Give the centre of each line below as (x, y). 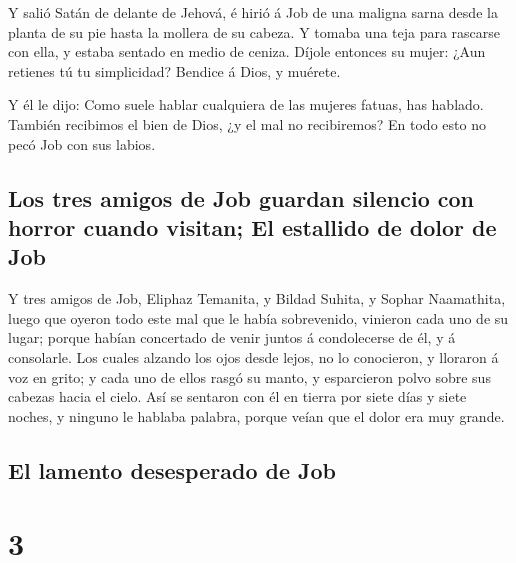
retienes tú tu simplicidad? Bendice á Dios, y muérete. (174, 70)
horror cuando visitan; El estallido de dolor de (252, 226)
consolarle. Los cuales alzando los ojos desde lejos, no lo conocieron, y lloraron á (253, 356)
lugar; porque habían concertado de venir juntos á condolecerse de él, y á (232, 337)
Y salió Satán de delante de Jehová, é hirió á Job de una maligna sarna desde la (253, 12)
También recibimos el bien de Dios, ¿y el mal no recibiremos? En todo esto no (247, 123)
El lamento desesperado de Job (172, 469)
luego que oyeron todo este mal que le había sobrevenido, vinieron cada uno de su (258, 317)
